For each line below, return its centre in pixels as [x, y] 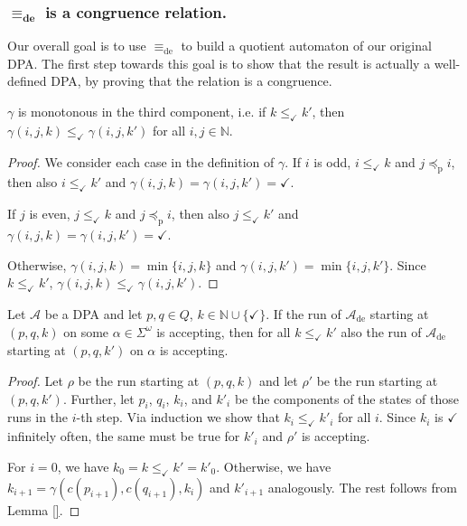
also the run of [381, 331]
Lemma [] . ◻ [44, 509]
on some [86, 331]
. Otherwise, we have [274, 466]
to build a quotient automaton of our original [306, 46]
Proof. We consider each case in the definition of [141, 161]
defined [27, 81]
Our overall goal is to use [77, 46]
